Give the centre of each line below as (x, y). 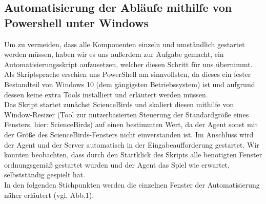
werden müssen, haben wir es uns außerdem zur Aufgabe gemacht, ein (114, 54)
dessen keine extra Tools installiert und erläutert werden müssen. (106, 94)
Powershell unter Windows (77, 22)
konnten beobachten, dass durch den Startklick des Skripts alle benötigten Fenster (133, 155)
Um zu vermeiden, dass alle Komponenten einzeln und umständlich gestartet (125, 44)
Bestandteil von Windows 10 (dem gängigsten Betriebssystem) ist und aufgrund (130, 84)
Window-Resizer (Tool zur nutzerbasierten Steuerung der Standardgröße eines (127, 114)
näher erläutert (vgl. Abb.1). (49, 195)
